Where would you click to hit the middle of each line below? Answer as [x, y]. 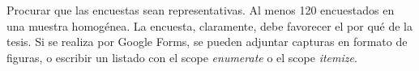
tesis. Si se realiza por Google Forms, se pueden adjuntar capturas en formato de [207, 42]
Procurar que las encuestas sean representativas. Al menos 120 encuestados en [201, 10]
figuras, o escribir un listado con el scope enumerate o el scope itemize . [182, 57]
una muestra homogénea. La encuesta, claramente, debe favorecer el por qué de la [209, 25]
